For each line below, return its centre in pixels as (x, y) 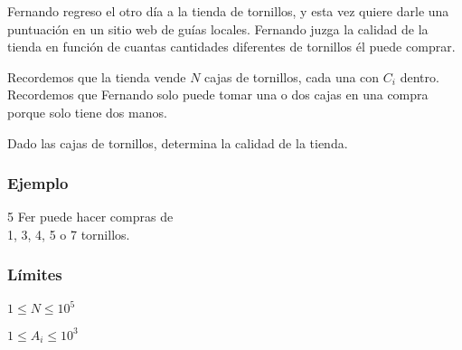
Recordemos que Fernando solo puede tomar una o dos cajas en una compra (218, 95)
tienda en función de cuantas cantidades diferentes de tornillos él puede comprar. (231, 47)
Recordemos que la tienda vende (97, 76)
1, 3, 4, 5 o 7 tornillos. (69, 234)
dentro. (420, 76)
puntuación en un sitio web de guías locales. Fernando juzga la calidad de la (218, 28)
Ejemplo (38, 183)
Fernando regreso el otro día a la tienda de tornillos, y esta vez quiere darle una (228, 11)
